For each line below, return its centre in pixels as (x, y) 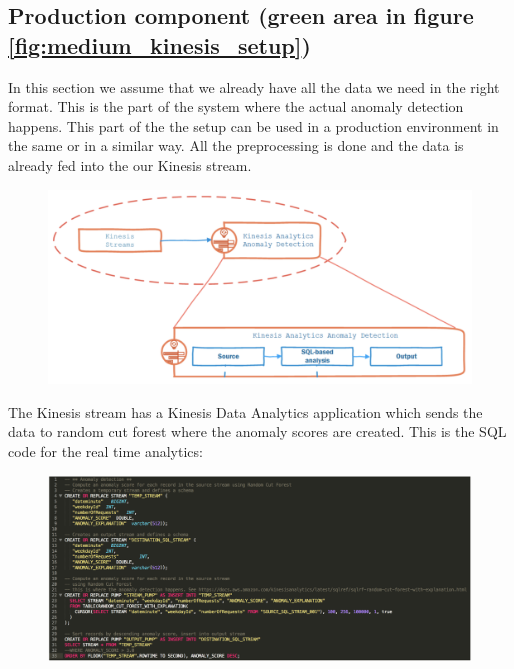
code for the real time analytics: (105, 450)
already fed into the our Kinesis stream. (130, 164)
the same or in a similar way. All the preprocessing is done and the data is (236, 145)
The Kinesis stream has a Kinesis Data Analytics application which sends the (245, 411)
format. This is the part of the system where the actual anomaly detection (236, 106)
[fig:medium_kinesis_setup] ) (159, 44)
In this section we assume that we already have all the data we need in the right (254, 86)
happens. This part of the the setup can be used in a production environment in (253, 125)
